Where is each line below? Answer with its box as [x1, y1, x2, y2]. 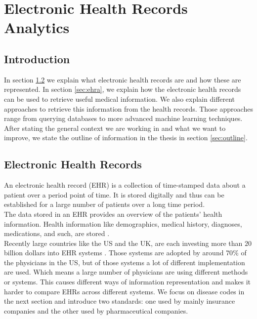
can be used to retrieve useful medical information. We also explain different [4, 93, 235, 104]
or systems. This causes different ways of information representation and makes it [4, 277, 251, 287]
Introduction [4, 51, 70, 66]
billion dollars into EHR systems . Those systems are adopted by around [4, 247, 224, 258]
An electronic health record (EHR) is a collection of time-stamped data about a [4, 180, 246, 190]
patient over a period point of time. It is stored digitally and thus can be [4, 189, 224, 199]
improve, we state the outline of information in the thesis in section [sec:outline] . [4, 132, 248, 143]
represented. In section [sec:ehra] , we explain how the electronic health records [4, 84, 241, 94]
